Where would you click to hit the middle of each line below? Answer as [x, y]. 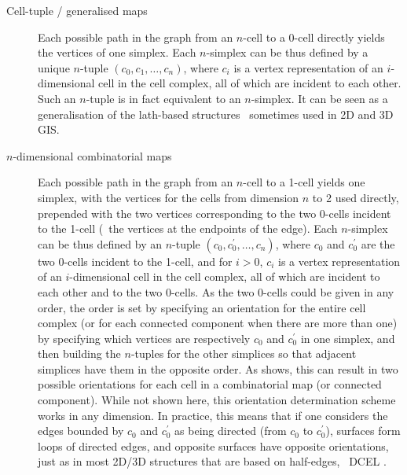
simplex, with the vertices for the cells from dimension [169, 197]
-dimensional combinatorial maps [92, 155]
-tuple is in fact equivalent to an [163, 98]
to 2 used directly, [356, 197]
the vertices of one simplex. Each [117, 52]
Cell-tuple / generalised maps [77, 10]
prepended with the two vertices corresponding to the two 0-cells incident [214, 213]
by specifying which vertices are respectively [144, 338]
